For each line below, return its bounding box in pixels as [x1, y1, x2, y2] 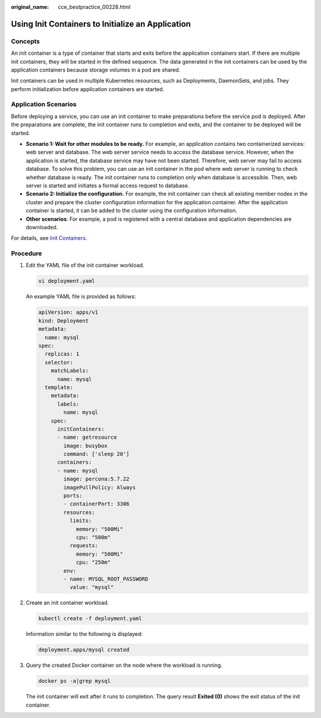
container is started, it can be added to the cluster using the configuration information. [26, 207, 238, 214]
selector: [45, 359, 74, 366]
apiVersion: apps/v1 [38, 309, 98, 316]
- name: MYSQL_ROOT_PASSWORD [63, 575, 149, 582]
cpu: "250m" [75, 559, 111, 566]
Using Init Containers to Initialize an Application [11, 18, 191, 29]
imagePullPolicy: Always [63, 484, 136, 491]
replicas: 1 [45, 351, 80, 357]
